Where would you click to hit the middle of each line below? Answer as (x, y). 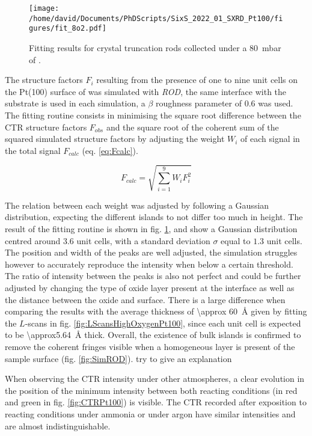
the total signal (33, 150)
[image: (44, 8)
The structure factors (44, 80)
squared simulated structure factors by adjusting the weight (115, 139)
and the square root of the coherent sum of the (192, 127)
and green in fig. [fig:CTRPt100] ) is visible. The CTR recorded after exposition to (156, 402)
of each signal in (270, 139)
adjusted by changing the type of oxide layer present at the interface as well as (150, 288)
